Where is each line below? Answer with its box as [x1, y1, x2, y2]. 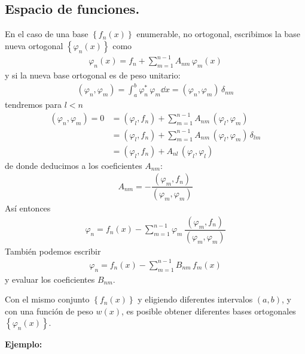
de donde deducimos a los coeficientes [5, 159, 142, 171]
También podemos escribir [5, 244, 101, 257]
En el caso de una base [5, 28, 89, 40]
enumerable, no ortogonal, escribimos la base [136, 28, 300, 40]
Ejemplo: [5, 338, 42, 350]
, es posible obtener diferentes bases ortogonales [121, 304, 296, 317]
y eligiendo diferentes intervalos [138, 293, 253, 305]
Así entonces [5, 202, 51, 214]
